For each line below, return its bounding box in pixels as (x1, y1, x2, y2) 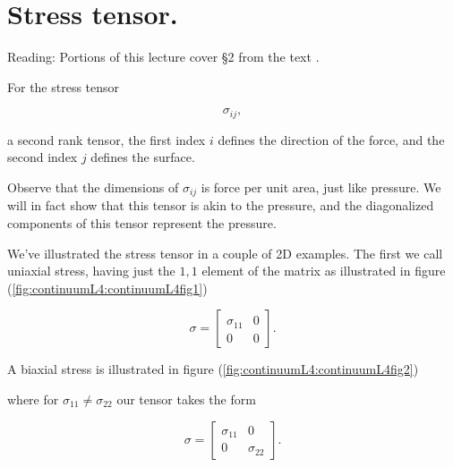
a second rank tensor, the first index (7, 130, 206, 149)
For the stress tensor (7, 77, 120, 96)
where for (7, 389, 59, 408)
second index (7, 148, 78, 166)
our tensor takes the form (116, 389, 256, 408)
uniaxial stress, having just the (7, 261, 175, 280)
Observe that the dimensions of (7, 177, 179, 196)
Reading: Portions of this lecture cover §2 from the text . (7, 47, 320, 66)
